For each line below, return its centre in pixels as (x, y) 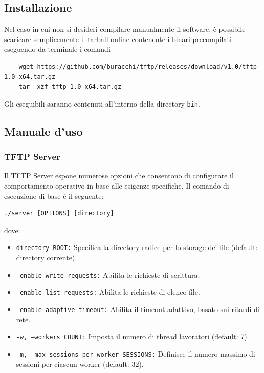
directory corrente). (47, 257)
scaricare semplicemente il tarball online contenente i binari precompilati (118, 39)
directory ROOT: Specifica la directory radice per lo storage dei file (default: (137, 247)
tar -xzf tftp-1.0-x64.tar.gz (70, 87)
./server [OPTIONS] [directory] (59, 213)
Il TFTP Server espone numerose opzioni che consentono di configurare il (119, 175)
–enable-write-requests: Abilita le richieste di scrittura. (108, 274)
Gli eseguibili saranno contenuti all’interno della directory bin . (102, 103)
